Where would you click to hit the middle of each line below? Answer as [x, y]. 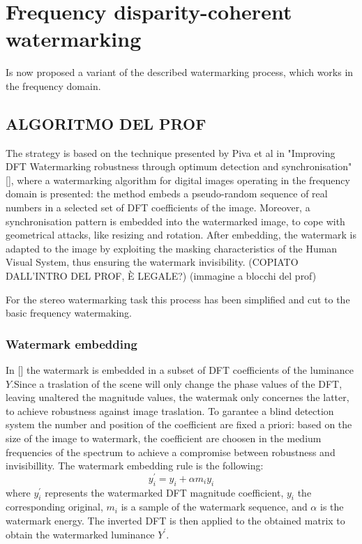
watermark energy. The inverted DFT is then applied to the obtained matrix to [175, 521]
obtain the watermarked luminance [80, 534]
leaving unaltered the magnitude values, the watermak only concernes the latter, [178, 397]
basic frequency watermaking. [69, 313]
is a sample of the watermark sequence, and [214, 507]
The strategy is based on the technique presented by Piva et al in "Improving [171, 152]
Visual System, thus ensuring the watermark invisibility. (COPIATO [152, 262]
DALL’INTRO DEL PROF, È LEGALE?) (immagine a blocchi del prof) [161, 276]
